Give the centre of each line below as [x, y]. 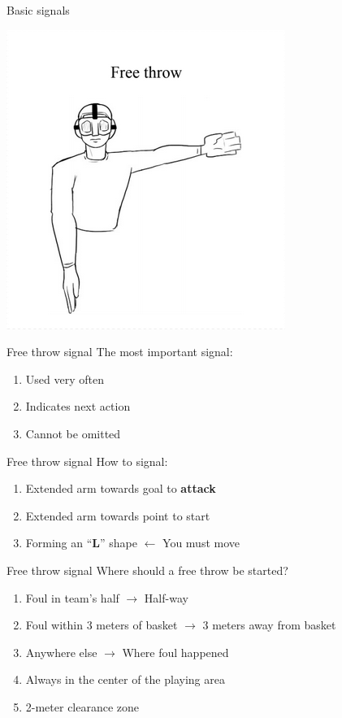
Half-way [166, 597]
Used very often [65, 379]
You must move [201, 543]
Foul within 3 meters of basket [102, 625]
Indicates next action [78, 406]
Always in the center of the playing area [125, 679]
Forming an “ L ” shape [81, 543]
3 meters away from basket [269, 625]
